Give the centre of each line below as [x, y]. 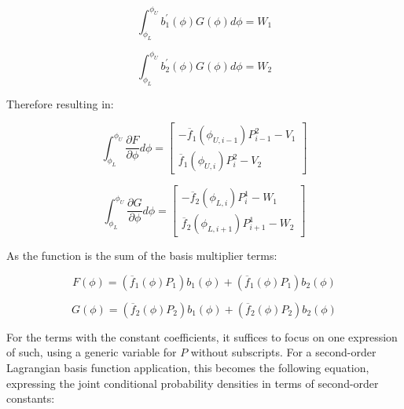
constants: [31, 398]
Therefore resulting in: [60, 103]
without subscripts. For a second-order [283, 352]
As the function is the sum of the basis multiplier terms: [142, 256]
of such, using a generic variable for [92, 352]
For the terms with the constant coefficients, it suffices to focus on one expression [202, 336]
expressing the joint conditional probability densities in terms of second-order [193, 383]
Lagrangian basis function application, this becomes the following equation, [188, 367]
